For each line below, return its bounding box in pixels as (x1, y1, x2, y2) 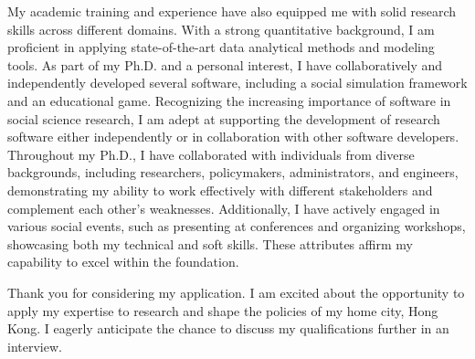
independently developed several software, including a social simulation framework (7, 73, 468, 92)
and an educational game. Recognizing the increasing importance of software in (7, 90, 451, 110)
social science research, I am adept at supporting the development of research (7, 109, 440, 128)
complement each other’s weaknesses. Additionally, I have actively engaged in (7, 198, 440, 217)
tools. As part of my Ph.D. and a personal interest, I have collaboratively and (7, 55, 443, 74)
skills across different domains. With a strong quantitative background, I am (7, 19, 435, 38)
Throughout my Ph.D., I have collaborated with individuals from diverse (7, 144, 415, 164)
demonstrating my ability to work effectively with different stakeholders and (7, 180, 433, 199)
